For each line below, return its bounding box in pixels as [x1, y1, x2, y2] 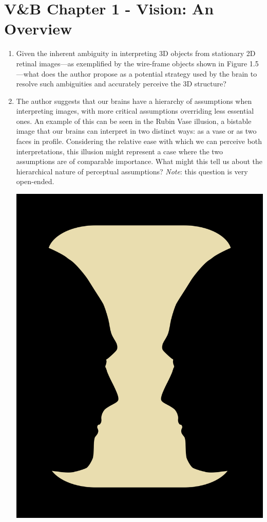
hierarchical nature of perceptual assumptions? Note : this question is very [16, 166, 248, 176]
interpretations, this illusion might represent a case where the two [16, 146, 223, 156]
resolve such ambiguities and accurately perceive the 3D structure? [16, 78, 226, 89]
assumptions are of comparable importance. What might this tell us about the [16, 156, 263, 167]
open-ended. [16, 176, 54, 187]
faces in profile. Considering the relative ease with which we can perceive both [16, 136, 262, 147]
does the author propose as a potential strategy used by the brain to [41, 68, 257, 79]
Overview [4, 18, 72, 39]
